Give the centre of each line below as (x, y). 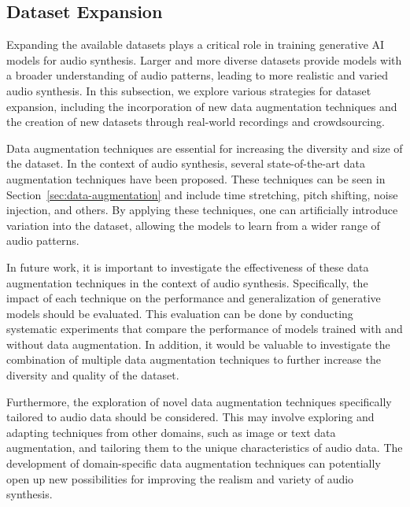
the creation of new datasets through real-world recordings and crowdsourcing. (196, 122)
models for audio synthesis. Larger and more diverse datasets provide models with (204, 59)
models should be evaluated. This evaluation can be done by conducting (180, 313)
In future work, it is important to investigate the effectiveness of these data (188, 266)
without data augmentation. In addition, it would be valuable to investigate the (198, 344)
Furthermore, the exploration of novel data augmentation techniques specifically (199, 401)
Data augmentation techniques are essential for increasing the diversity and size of (205, 148)
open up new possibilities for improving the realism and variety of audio (180, 478)
